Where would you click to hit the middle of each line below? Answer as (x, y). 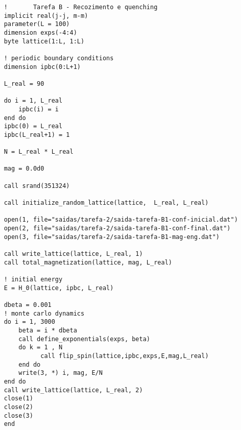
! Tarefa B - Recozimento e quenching (81, 7)
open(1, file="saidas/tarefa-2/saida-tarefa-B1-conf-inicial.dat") (121, 220)
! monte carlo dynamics (44, 313)
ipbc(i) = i (39, 109)
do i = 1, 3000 (29, 322)
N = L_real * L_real (39, 152)
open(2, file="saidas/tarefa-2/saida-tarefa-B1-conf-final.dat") (117, 229)
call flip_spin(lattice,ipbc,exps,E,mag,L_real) (125, 356)
